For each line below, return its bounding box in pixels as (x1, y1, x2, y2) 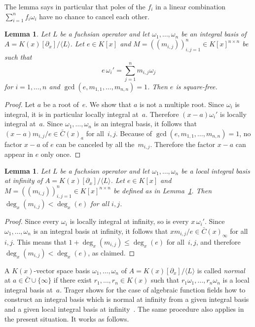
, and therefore (196, 236, 241, 247)
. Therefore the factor (150, 139, 215, 149)
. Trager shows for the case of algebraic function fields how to (60, 284, 246, 294)
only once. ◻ (40, 149, 81, 159)
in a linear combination (155, 1, 226, 11)
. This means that (12, 236, 67, 247)
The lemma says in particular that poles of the (4, 1, 146, 11)
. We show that (85, 99, 132, 109)
